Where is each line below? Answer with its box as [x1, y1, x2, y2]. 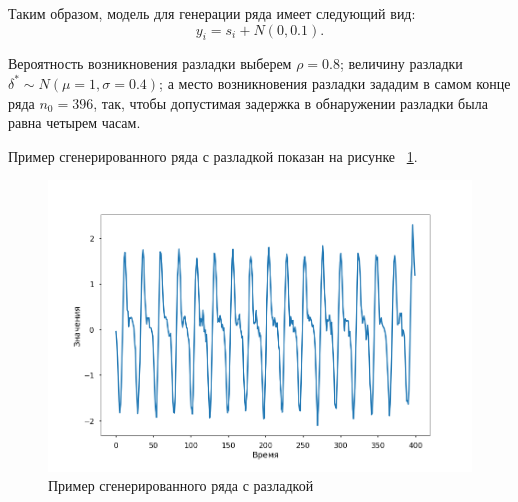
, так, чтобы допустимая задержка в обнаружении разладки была [93, 92, 488, 113]
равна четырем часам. [8, 112, 141, 133]
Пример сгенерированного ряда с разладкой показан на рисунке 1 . [8, 145, 418, 166]
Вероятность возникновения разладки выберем [8, 53, 292, 74]
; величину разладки [339, 53, 463, 74]
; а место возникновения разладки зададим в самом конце [159, 72, 511, 93]
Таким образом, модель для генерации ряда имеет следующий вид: [8, 3, 416, 23]
